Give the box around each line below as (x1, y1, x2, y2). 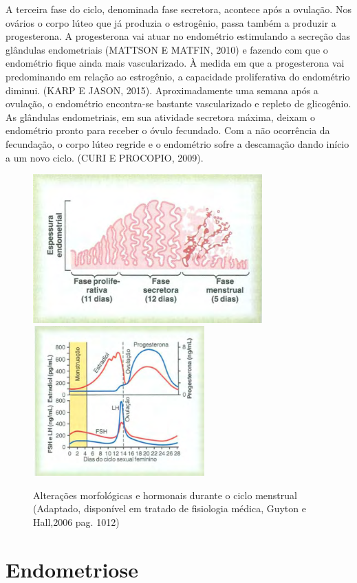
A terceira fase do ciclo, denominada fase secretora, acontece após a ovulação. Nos (6, 2, 351, 16)
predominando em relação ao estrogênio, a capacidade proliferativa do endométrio (6, 69, 350, 83)
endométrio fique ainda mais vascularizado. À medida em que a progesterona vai (6, 56, 345, 70)
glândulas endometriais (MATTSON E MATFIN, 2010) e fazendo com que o (6, 42, 328, 56)
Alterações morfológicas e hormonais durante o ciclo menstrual (33, 487, 297, 502)
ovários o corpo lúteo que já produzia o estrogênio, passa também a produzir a (6, 15, 336, 30)
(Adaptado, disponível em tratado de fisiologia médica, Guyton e (33, 501, 306, 516)
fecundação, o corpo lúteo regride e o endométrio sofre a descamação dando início (6, 136, 349, 151)
